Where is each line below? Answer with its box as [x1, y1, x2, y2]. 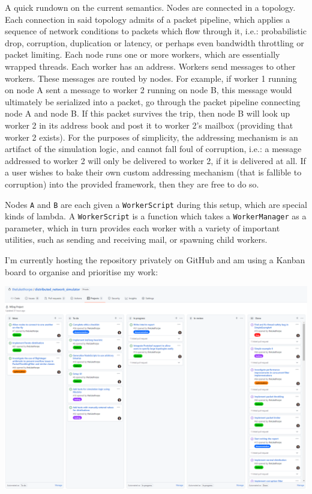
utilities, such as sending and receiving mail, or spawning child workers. [5, 233, 268, 246]
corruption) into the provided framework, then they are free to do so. [5, 177, 259, 190]
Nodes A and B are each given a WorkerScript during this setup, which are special [5, 198, 307, 210]
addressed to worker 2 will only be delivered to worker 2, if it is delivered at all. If [5, 154, 306, 166]
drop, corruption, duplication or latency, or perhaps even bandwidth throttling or [5, 36, 304, 49]
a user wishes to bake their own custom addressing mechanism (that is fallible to [5, 166, 302, 178]
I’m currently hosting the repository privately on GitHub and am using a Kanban [5, 254, 305, 266]
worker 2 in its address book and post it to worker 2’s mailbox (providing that [5, 118, 293, 131]
